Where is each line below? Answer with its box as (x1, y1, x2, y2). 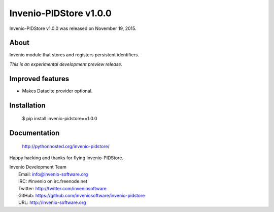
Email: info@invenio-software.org (18, 171, 88, 177)
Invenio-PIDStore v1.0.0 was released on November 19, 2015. (9, 25, 136, 31)
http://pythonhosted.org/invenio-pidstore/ (22, 143, 110, 149)
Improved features (9, 74, 70, 83)
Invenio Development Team (9, 164, 67, 170)
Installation (9, 101, 46, 110)
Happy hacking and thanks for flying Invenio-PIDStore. (9, 155, 124, 161)
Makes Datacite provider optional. (22, 88, 93, 94)
